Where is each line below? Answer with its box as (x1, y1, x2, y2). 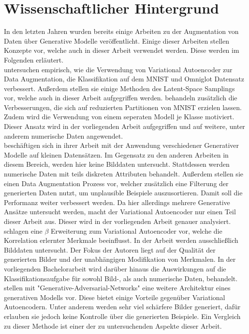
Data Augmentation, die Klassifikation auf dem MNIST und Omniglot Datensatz (4, 74, 244, 84)
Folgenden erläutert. (4, 54, 64, 64)
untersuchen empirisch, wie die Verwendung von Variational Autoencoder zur (4, 64, 233, 74)
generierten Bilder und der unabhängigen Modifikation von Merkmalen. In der (4, 254, 236, 264)
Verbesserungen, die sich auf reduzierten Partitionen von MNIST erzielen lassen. (4, 102, 242, 112)
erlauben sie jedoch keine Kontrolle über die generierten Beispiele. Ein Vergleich (4, 311, 241, 321)
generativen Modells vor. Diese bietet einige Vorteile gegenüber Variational (4, 292, 225, 302)
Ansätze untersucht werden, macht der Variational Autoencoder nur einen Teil (4, 207, 236, 217)
